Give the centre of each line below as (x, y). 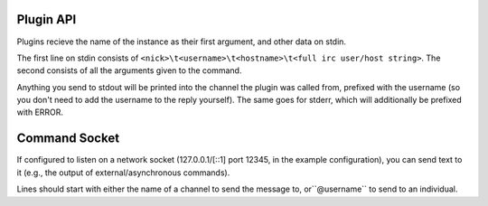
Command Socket (68, 139)
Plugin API (47, 19)
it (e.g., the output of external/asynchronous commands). (123, 173)
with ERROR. (40, 112)
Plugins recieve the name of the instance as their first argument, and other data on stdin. (182, 42)
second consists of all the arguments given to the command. (129, 70)
